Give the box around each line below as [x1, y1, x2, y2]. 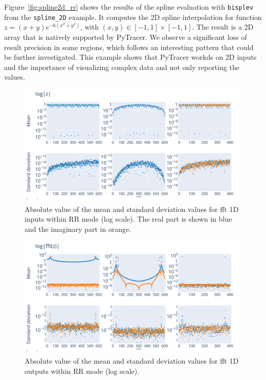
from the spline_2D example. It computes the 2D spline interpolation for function [4, 11, 262, 22]
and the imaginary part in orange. [25, 223, 131, 234]
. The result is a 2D [192, 21, 254, 32]
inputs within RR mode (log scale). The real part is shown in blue [25, 213, 232, 224]
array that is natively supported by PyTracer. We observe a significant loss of [4, 31, 247, 42]
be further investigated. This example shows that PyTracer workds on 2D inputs [4, 52, 257, 62]
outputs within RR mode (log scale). [25, 366, 140, 376]
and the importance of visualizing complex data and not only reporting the [4, 61, 239, 72]
